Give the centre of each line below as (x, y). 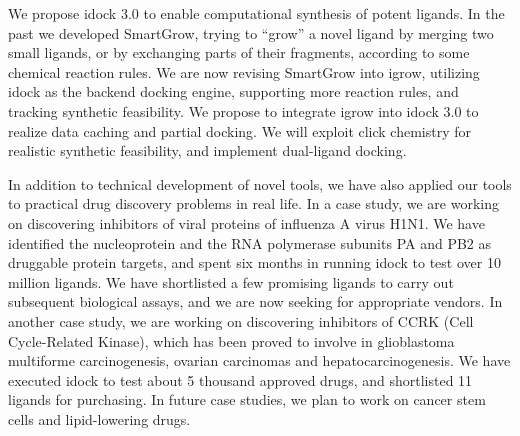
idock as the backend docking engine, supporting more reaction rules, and (233, 91)
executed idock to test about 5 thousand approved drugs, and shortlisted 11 (240, 379)
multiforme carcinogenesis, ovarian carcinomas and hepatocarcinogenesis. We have (259, 360)
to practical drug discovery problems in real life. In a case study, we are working (253, 203)
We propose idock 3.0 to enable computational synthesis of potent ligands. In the (256, 13)
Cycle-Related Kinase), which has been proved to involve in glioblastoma (231, 340)
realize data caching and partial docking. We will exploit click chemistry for (240, 130)
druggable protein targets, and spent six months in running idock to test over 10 (254, 262)
